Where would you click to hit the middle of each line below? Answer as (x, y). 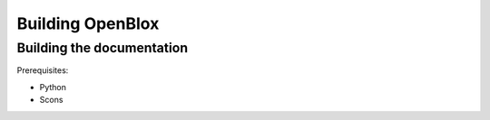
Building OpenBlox (88, 23)
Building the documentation (103, 48)
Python (53, 87)
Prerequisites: (43, 70)
